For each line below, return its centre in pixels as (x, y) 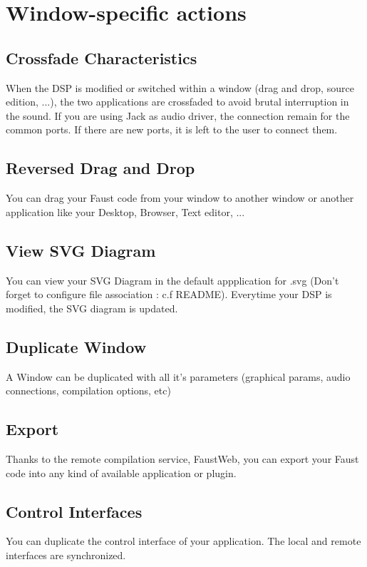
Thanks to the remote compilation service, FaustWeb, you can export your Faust (182, 458)
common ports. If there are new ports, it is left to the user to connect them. (172, 129)
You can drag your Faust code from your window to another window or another (180, 198)
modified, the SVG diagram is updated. (92, 308)
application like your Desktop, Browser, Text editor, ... (125, 211)
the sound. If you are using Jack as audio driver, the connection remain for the (178, 115)
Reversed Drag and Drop (100, 168)
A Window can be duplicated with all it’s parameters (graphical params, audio (178, 376)
